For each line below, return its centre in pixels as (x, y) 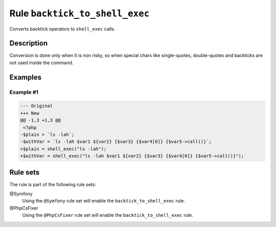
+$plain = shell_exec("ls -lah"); (63, 149)
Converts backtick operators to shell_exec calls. (62, 29)
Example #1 (24, 92)
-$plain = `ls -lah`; (47, 134)
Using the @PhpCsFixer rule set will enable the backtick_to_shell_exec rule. (108, 215)
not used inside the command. (41, 62)
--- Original (37, 106)
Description (29, 43)
